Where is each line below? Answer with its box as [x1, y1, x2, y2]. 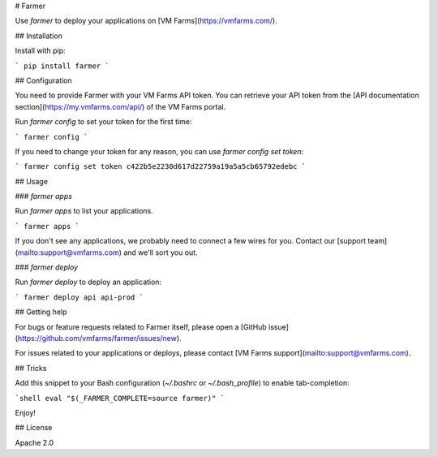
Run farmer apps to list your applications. [15, 206, 153, 216]
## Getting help [15, 307, 68, 317]
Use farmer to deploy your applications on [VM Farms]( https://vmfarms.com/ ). [15, 16, 277, 26]
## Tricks [15, 363, 47, 373]
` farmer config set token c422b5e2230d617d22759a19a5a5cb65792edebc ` [15, 162, 307, 171]
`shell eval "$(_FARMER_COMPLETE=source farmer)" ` [15, 394, 225, 403]
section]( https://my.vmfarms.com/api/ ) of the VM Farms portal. [15, 101, 226, 111]
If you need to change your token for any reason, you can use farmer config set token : [15, 146, 304, 156]
